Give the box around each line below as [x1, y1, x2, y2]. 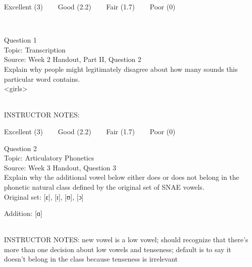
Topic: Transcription [4, 44, 66, 54]
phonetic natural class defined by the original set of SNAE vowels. [4, 181, 204, 192]
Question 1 [4, 35, 37, 45]
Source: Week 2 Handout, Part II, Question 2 [4, 54, 142, 64]
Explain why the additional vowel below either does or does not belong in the [4, 172, 239, 182]
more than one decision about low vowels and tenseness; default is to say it [4, 244, 232, 254]
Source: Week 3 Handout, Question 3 [4, 162, 116, 172]
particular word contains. [4, 73, 80, 84]
